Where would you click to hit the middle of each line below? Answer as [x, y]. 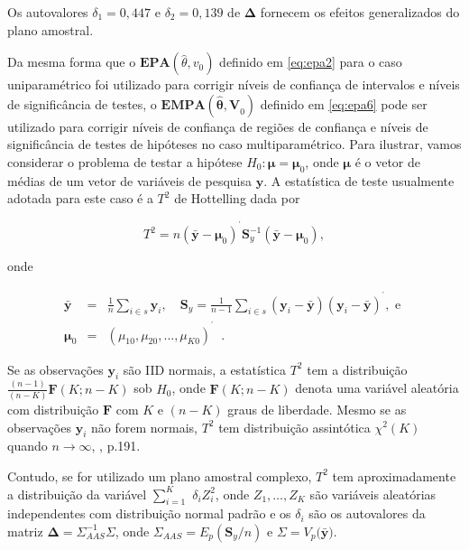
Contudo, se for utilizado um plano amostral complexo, [160, 475]
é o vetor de [387, 161]
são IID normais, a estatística [204, 369]
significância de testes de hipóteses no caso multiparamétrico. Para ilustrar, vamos [234, 144]
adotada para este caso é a [80, 198]
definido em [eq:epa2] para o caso [311, 62]
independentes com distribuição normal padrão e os [149, 513]
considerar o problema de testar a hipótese [125, 161]
